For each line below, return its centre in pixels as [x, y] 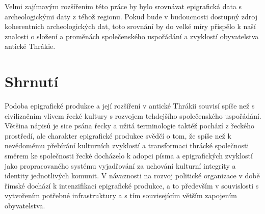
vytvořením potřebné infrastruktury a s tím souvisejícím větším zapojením [121, 195]
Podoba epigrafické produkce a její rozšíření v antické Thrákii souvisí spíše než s [130, 106]
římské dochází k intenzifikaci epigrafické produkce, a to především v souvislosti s [132, 185]
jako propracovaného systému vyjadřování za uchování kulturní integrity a [120, 165]
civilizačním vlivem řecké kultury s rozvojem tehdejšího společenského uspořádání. [133, 115]
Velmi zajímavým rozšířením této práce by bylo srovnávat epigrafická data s [123, 6]
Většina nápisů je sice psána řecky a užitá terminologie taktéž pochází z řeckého [129, 126]
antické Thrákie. [30, 46]
